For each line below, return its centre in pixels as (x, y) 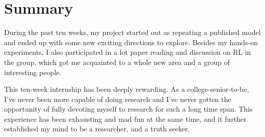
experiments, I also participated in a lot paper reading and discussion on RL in (128, 52)
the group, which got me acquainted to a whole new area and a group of (117, 62)
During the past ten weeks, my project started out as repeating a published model (132, 32)
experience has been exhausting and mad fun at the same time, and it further (125, 118)
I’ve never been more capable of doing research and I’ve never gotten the (118, 99)
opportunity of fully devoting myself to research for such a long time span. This (128, 109)
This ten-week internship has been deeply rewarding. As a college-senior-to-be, (127, 89)
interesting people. (33, 72)
